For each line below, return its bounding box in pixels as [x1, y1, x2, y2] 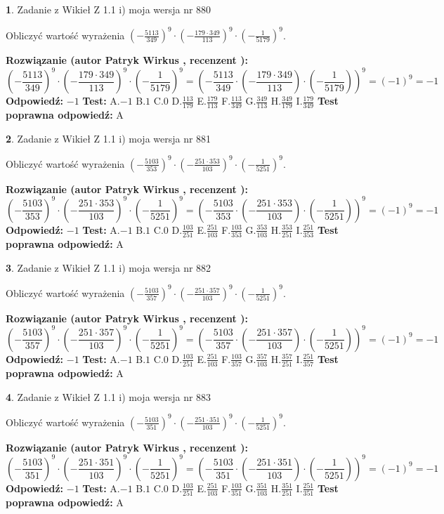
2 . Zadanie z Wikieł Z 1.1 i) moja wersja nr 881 [6, 131, 211, 145]
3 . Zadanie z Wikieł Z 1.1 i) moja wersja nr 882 [6, 260, 211, 275]
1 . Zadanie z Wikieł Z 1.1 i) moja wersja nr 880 [6, 2, 211, 16]
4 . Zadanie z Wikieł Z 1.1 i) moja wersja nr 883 [6, 389, 211, 404]
